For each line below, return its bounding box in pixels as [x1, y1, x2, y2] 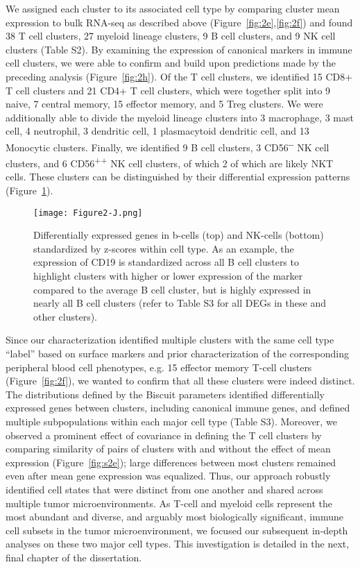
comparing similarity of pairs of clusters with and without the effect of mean [6, 441, 331, 456]
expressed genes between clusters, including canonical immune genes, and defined [6, 400, 350, 415]
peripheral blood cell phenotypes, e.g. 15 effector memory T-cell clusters [6, 359, 312, 374]
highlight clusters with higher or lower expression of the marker [33, 269, 303, 283]
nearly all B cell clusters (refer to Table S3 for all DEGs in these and [33, 296, 326, 310]
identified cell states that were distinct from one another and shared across [6, 482, 323, 496]
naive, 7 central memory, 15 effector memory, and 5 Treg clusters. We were [6, 96, 323, 111]
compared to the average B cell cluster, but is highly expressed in [33, 282, 311, 296]
